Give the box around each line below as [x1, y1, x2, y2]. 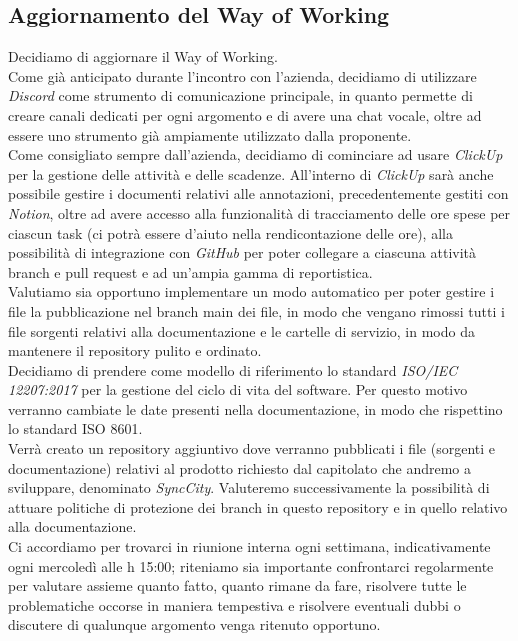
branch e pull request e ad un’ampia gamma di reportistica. [8, 261, 373, 282]
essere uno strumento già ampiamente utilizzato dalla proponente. [8, 124, 412, 145]
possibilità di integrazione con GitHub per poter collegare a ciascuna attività [8, 242, 477, 263]
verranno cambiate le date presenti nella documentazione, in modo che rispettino [8, 398, 503, 419]
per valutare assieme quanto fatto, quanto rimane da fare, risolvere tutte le [8, 575, 467, 596]
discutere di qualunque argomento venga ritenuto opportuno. [8, 614, 381, 635]
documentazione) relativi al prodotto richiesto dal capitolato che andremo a [8, 457, 472, 478]
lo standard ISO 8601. [8, 418, 143, 439]
